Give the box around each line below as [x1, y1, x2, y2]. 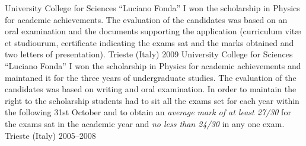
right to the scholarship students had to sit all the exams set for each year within [5, 94, 299, 106]
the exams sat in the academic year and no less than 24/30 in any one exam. [5, 117, 285, 129]
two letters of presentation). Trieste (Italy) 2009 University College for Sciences [5, 48, 293, 60]
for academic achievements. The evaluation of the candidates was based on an [5, 13, 288, 25]
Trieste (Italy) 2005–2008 [5, 129, 96, 141]
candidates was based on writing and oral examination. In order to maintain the [5, 83, 297, 95]
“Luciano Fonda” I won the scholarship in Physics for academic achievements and [5, 59, 301, 72]
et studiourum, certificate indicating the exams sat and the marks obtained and [5, 36, 294, 48]
